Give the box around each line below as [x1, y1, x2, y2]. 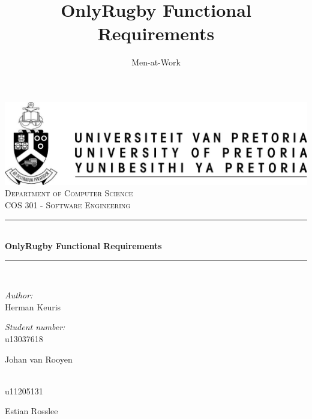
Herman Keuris [5, 300, 61, 313]
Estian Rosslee [5, 405, 58, 417]
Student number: [5, 321, 65, 333]
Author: [5, 289, 33, 301]
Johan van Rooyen [5, 352, 73, 365]
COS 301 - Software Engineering [5, 198, 131, 211]
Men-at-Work [131, 56, 181, 68]
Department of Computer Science [5, 187, 133, 199]
